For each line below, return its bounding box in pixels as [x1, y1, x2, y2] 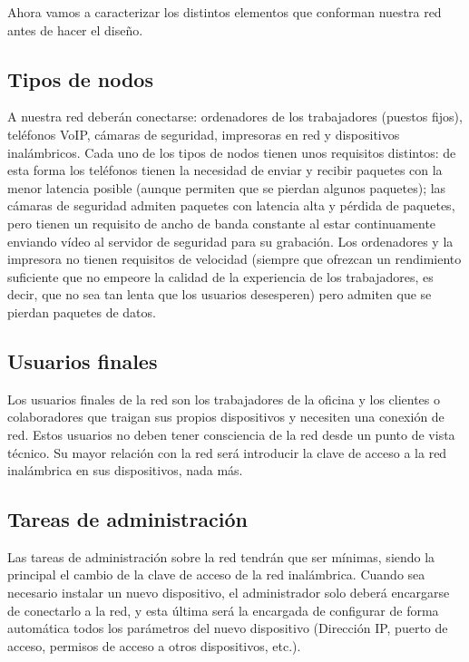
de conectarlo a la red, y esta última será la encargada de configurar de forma [7, 600, 439, 619]
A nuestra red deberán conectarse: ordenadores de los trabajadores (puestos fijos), [7, 107, 463, 126]
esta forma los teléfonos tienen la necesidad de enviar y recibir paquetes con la [7, 161, 443, 180]
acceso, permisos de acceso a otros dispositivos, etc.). [7, 636, 301, 655]
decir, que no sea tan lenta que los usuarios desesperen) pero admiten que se [7, 285, 432, 304]
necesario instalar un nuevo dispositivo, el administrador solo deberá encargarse [7, 583, 450, 602]
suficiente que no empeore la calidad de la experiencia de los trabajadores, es [7, 267, 434, 286]
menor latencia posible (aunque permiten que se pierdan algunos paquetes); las [7, 178, 446, 197]
